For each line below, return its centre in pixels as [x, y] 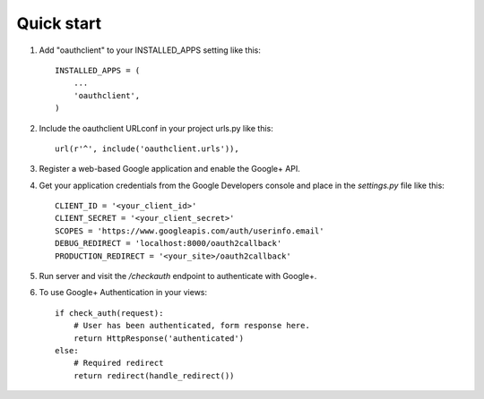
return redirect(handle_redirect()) [154, 375]
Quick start [59, 23]
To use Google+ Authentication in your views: [123, 293]
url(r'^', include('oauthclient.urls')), [147, 149]
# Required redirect [118, 363]
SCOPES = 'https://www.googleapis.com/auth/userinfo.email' [190, 231]
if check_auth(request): [109, 313]
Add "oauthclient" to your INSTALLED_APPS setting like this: [150, 50]
